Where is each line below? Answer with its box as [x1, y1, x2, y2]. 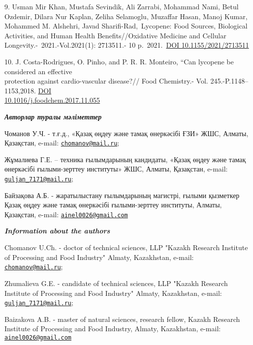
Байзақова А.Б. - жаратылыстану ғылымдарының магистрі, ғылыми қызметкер [4, 190, 240, 200]
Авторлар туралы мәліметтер [4, 111, 102, 121]
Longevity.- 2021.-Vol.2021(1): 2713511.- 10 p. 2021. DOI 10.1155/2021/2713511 [4, 40, 249, 50]
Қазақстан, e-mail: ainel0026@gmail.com [4, 209, 128, 219]
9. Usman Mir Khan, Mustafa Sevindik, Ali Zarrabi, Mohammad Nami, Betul [4, 1, 239, 11]
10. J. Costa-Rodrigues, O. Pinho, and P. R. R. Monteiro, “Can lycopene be [4, 56, 234, 66]
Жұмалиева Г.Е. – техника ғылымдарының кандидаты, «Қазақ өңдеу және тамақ [4, 154, 246, 164]
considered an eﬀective [4, 66, 72, 76]
